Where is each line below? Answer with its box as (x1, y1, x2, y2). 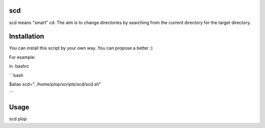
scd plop (9, 116, 27, 122)
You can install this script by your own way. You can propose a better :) (9, 45, 153, 51)
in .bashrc (9, 63, 29, 69)
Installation (9, 32, 44, 41)
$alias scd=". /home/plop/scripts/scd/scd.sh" (9, 81, 102, 87)
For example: (9, 54, 36, 60)
